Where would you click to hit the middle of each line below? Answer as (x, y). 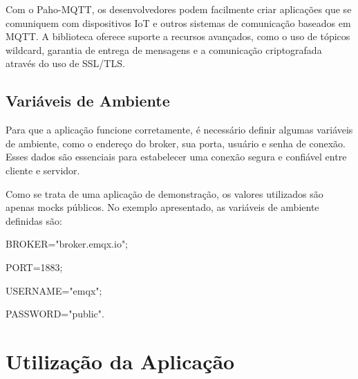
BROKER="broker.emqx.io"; (67, 244)
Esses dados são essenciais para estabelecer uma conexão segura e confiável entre (176, 157)
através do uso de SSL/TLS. (65, 63)
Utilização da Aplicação (120, 361)
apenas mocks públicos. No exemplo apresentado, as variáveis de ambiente (162, 207)
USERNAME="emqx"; (54, 290)
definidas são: (34, 220)
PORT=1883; (34, 267)
